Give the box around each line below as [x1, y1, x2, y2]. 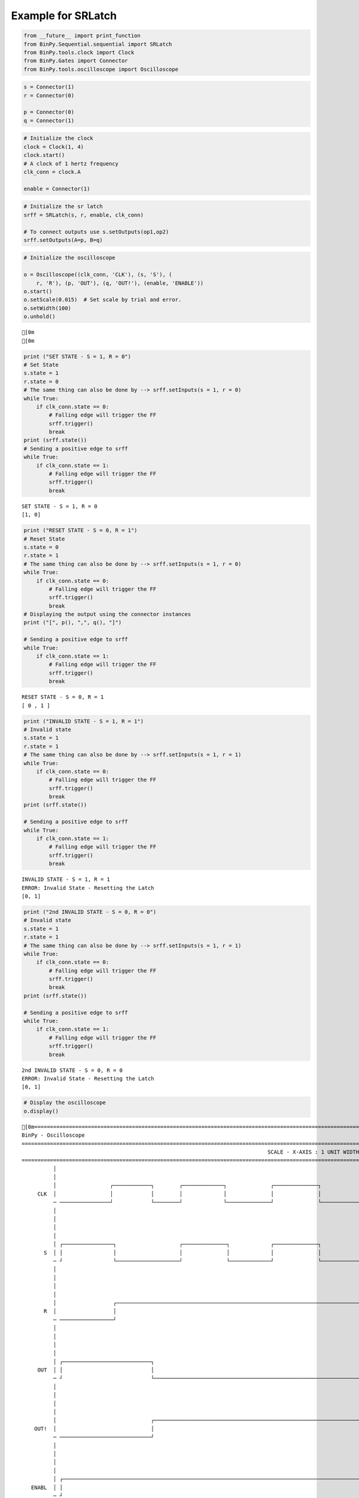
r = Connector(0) [23, 92, 75, 99]
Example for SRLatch [11, 9, 117, 22]
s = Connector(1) [23, 84, 75, 90]
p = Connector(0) [23, 108, 75, 116]
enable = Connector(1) [23, 185, 90, 192]
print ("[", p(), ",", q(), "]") [23, 619, 122, 626]
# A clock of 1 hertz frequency [23, 160, 119, 167]
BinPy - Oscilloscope [22, 1132, 85, 1138]
